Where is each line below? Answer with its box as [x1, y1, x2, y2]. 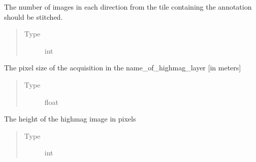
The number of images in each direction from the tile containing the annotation [4, 2, 252, 12]
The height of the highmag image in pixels [4, 113, 136, 124]
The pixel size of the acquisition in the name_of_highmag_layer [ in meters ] [4, 62, 241, 73]
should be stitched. [4, 11, 63, 22]
